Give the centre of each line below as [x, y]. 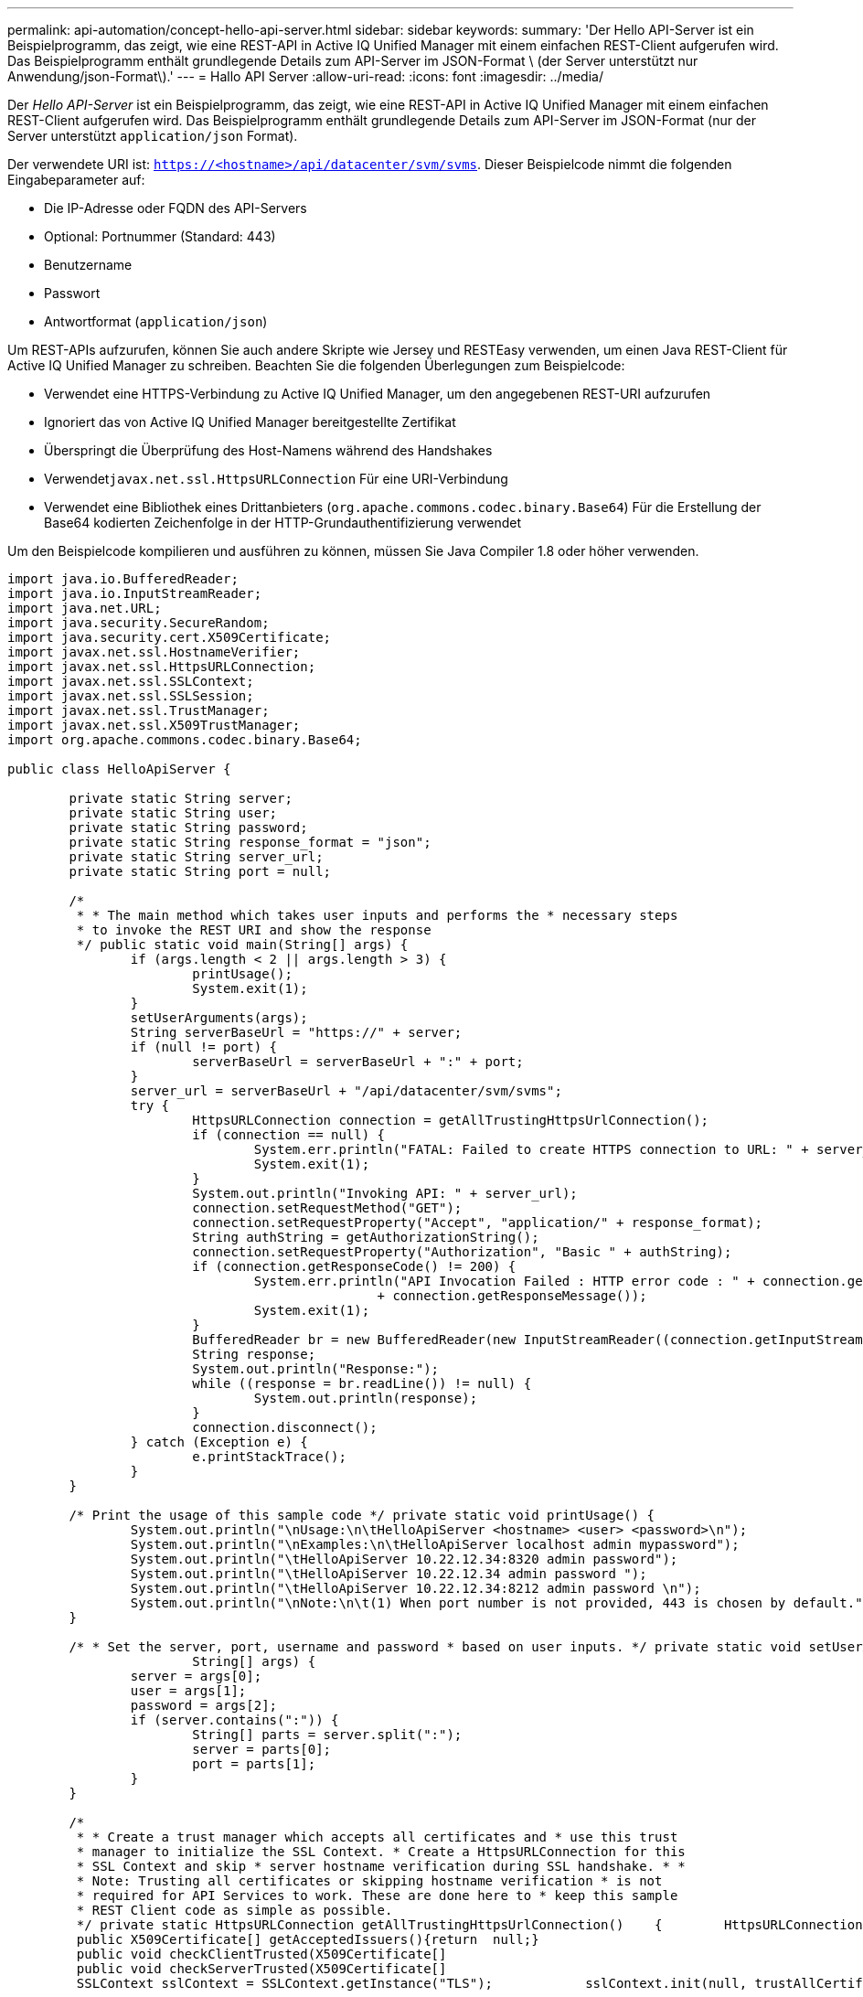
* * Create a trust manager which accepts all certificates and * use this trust [377, 1837]
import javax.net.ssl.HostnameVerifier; [154, 652]
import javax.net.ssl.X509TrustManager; [154, 725]
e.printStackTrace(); [269, 1457]
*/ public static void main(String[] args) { [242, 945]
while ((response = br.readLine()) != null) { [362, 1383]
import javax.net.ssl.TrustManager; [139, 710]
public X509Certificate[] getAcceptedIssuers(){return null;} [308, 1939]
